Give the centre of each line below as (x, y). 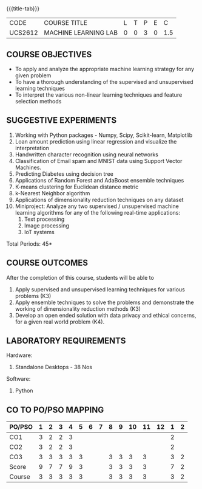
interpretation (32, 148)
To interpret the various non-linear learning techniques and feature (99, 95)
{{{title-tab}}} (23, 9)
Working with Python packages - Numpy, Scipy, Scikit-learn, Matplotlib (104, 135)
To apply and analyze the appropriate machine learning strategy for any (105, 69)
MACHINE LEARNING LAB (81, 33)
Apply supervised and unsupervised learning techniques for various (100, 289)
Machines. (28, 167)
